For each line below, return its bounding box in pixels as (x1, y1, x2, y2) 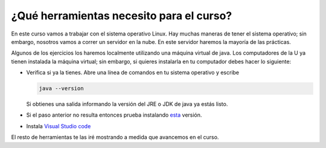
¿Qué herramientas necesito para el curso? (11, 9, 232, 22)
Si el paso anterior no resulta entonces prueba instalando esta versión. (26, 111, 202, 119)
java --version (39, 85, 84, 92)
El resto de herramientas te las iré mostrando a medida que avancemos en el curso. (11, 134, 219, 141)
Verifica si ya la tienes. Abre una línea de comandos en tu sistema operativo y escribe (26, 69, 240, 76)
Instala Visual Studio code (26, 122, 91, 129)
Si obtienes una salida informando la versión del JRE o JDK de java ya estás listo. (26, 100, 228, 108)
